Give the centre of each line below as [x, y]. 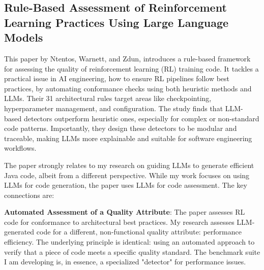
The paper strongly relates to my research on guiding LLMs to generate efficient [129, 165]
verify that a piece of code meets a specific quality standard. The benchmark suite [132, 251]
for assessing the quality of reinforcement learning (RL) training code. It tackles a [131, 68]
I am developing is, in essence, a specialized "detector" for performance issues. [125, 262]
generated [19, 232]
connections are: [29, 195]
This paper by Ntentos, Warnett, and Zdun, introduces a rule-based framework [127, 58]
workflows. [20, 148]
